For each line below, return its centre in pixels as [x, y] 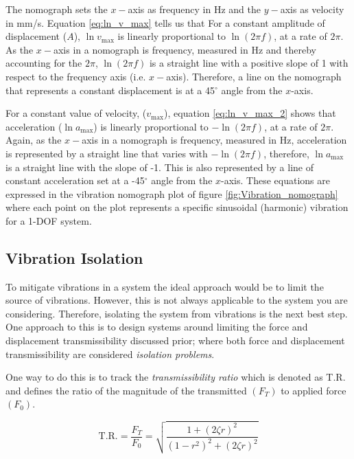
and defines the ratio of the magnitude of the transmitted [126, 390]
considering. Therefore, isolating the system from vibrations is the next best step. [177, 313]
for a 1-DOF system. [49, 220]
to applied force [314, 390]
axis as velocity [312, 9]
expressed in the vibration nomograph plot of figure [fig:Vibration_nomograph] [172, 193]
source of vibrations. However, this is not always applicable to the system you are [177, 300]
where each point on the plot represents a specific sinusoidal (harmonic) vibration [177, 207]
